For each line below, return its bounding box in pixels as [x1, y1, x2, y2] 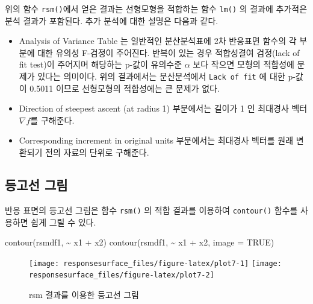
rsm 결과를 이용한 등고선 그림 [29, 288, 139, 301]
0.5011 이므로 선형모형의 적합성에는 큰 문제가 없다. [29, 81, 220, 94]
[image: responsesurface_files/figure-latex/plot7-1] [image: [29, 259, 282, 268]
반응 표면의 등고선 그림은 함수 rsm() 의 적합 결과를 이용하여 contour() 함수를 [5, 203, 298, 216]
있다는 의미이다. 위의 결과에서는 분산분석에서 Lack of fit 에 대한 [37, 70, 285, 83]
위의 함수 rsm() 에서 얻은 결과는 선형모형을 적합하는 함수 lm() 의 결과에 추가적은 [5, 2, 308, 14]
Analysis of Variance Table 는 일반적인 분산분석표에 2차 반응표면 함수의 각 [19, 34, 297, 47]
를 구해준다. [30, 113, 75, 126]
